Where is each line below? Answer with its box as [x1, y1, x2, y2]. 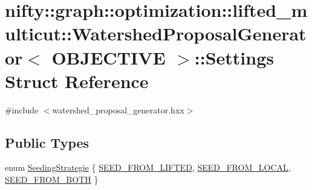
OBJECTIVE [51, 45, 166, 69]
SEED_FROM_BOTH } [5, 173, 99, 186]
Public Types [5, 133, 89, 151]
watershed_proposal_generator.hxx [52, 103, 184, 116]
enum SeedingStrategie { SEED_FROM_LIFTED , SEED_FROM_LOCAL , [5, 161, 291, 174]
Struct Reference [5, 68, 149, 93]
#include [5, 103, 39, 116]
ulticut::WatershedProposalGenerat [5, 21, 307, 46]
